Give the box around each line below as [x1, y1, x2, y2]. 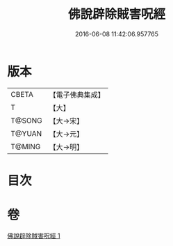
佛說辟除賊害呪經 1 [7, 231, 60, 240]
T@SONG [10, 116, 43, 125]
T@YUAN [10, 128, 42, 138]
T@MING [10, 141, 41, 151]
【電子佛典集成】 [49, 90, 106, 100]
